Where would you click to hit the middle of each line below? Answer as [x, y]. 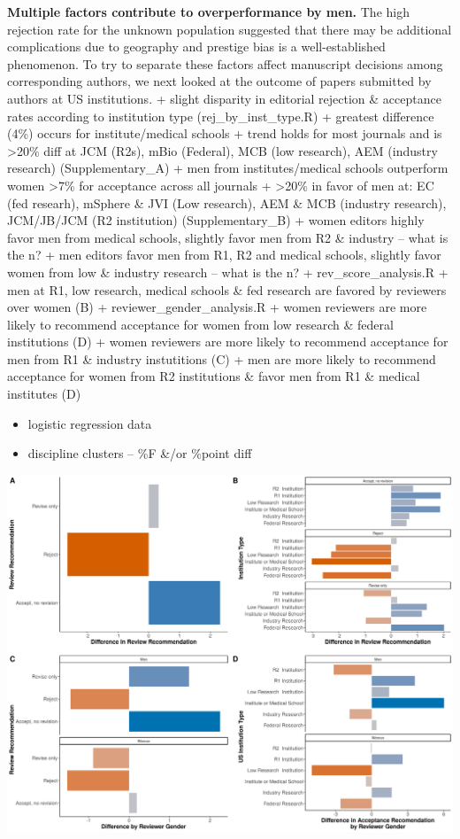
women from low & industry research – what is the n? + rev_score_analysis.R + [228, 272]
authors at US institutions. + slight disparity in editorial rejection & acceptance [224, 98]
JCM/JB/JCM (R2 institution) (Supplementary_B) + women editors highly [216, 220]
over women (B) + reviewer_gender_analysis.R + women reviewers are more [217, 307]
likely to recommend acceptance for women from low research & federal [200, 324]
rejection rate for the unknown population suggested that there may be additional [230, 29]
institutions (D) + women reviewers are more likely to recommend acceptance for [228, 342]
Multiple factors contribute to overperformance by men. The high [208, 12]
